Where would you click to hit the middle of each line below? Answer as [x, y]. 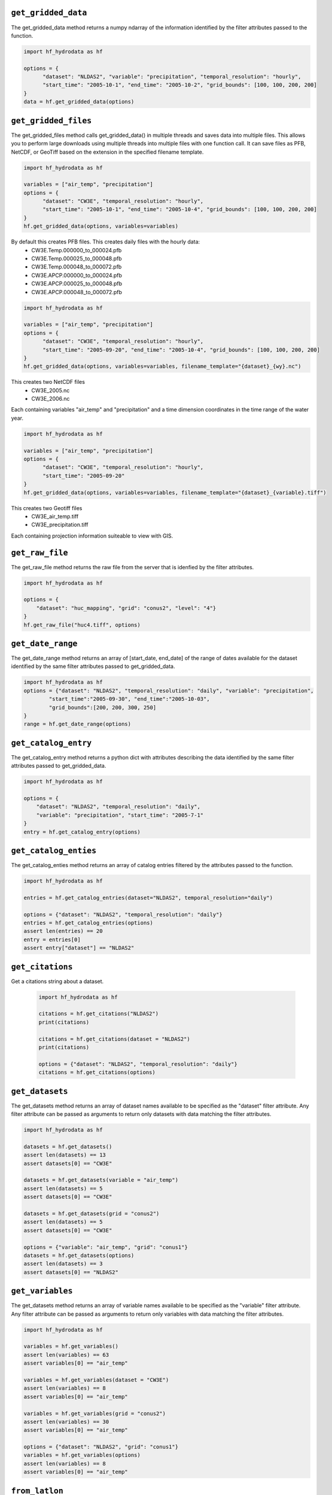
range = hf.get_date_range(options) [77, 724]
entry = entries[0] [52, 939]
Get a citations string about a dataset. [57, 981]
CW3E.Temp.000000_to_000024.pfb [77, 250]
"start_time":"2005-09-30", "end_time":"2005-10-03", [129, 699]
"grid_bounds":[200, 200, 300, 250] [103, 707]
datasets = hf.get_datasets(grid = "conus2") [92, 1213]
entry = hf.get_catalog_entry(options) [82, 832]
